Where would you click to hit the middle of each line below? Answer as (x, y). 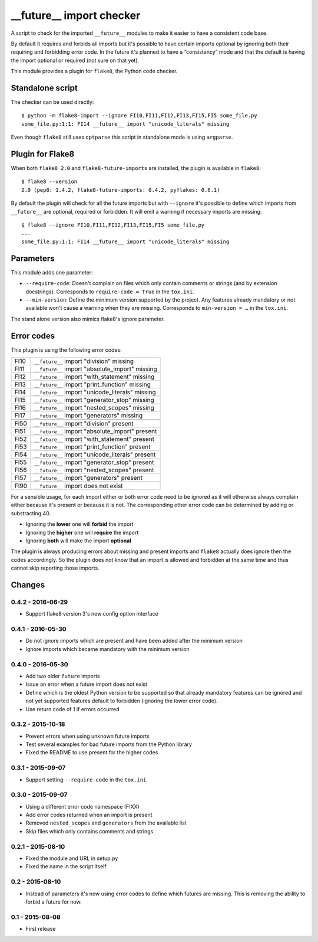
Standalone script (44, 88)
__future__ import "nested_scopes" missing (94, 407)
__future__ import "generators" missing (88, 415)
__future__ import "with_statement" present (94, 439)
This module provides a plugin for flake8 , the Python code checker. (94, 71)
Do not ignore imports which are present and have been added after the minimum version (134, 641)
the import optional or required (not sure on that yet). (75, 60)
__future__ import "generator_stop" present (94, 462)
